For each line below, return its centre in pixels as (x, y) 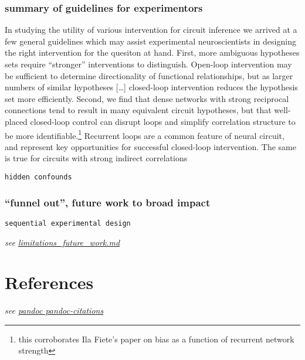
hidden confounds (38, 177)
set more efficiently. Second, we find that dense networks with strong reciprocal (147, 98)
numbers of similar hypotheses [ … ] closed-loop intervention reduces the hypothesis (151, 87)
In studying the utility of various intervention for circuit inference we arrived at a (151, 30)
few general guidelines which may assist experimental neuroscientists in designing (150, 41)
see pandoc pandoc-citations (54, 310)
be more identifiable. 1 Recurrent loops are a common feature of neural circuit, (145, 134)
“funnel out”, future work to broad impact (108, 202)
